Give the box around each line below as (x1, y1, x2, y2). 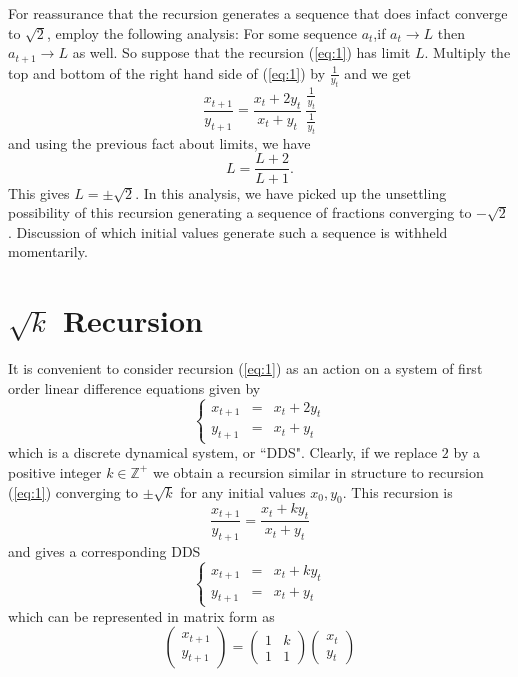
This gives (8, 182, 70, 203)
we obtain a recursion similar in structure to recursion (152, 461, 484, 482)
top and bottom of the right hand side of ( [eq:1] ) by (8, 62, 326, 83)
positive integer (8, 461, 102, 482)
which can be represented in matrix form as (8, 605, 275, 626)
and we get (344, 62, 411, 83)
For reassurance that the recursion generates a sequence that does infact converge (8, 3, 508, 23)
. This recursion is (342, 481, 453, 502)
